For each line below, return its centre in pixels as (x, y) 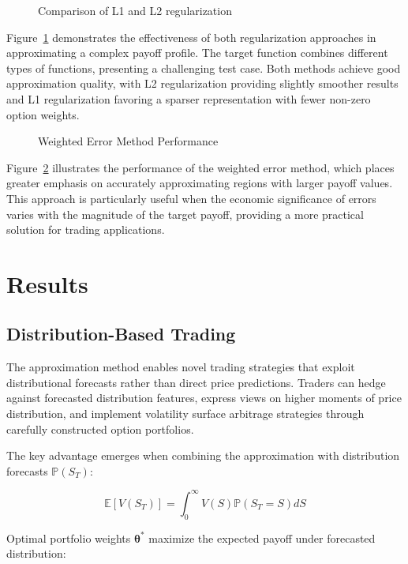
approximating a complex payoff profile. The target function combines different (197, 53)
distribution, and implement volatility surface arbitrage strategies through (185, 414)
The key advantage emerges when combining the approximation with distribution (203, 455)
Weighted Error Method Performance (128, 141)
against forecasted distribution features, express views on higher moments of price (204, 398)
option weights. (43, 114)
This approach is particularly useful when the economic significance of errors (191, 198)
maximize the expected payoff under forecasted (262, 538)
